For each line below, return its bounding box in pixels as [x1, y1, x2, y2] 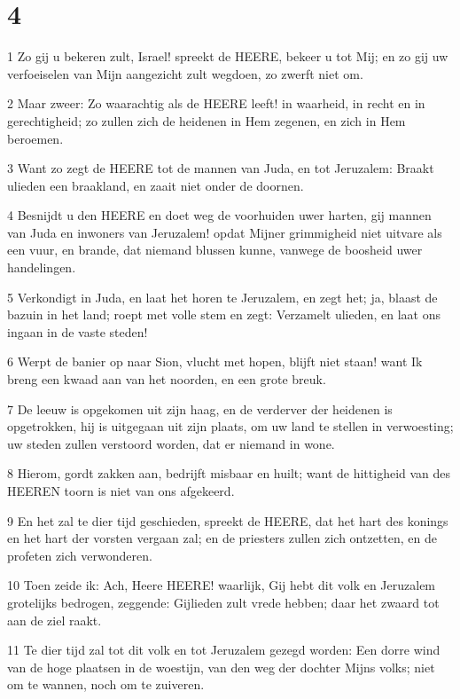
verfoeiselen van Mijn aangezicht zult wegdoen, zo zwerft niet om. [7, 64, 363, 82]
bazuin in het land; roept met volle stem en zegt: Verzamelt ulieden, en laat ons [7, 305, 441, 324]
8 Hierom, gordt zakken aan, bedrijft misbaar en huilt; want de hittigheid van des [7, 464, 451, 483]
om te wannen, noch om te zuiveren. [7, 675, 205, 694]
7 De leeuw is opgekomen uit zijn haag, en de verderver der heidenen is [7, 399, 393, 418]
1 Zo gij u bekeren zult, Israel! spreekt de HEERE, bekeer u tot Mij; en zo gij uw [7, 47, 448, 66]
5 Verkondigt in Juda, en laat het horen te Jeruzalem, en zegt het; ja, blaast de [7, 287, 438, 306]
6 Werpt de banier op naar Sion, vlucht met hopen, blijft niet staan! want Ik [7, 352, 423, 371]
